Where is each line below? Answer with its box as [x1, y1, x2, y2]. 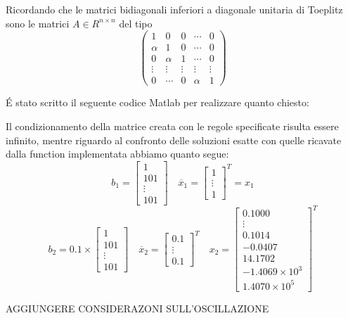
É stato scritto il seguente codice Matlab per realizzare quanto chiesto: [6, 95, 309, 110]
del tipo [119, 15, 153, 30]
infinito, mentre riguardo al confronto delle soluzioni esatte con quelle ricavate [6, 132, 342, 147]
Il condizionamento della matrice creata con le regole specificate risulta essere [6, 119, 339, 133]
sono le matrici [6, 15, 70, 30]
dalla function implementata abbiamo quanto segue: [6, 146, 229, 161]
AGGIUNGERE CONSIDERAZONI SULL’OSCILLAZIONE [6, 300, 269, 315]
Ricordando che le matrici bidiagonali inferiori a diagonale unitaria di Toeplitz [6, 2, 343, 16]
